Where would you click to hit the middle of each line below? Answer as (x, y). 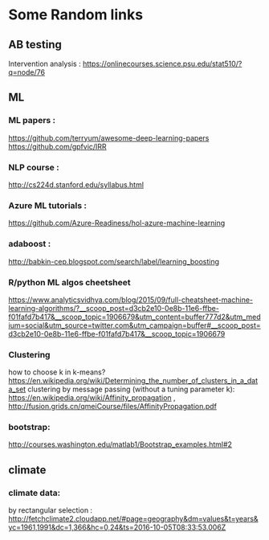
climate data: (35, 493)
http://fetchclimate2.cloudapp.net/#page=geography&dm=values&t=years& (133, 519)
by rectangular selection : (51, 510)
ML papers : (32, 121)
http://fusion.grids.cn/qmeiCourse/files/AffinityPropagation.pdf (112, 407)
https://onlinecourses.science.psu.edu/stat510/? (163, 63)
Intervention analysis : (45, 63)
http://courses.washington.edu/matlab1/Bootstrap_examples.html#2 (120, 444)
